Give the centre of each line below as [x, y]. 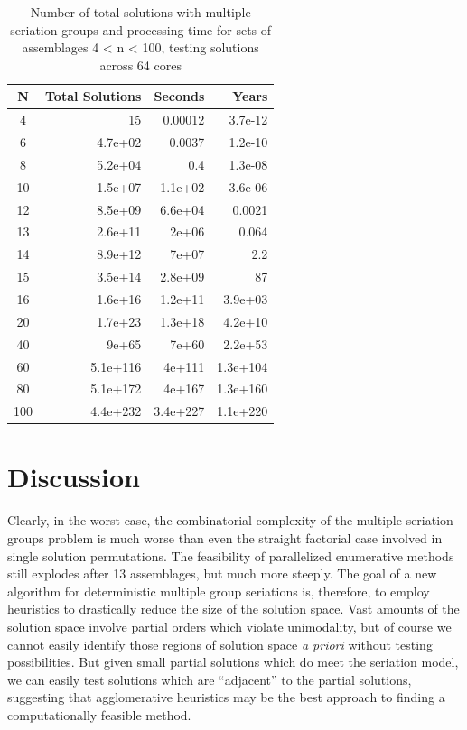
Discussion [74, 477]
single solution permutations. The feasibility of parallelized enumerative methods [231, 555]
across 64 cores [140, 65]
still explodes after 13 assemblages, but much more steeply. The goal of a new [222, 573]
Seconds [179, 96]
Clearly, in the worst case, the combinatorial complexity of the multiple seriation [230, 520]
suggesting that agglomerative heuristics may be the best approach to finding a [226, 697]
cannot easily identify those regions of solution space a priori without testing [220, 644]
